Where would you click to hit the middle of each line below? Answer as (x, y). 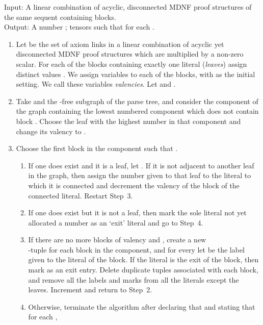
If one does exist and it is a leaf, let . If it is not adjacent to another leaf (141, 165)
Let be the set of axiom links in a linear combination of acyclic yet (120, 44)
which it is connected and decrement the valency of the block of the (134, 185)
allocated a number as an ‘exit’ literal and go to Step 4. (116, 222)
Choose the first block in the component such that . (97, 148)
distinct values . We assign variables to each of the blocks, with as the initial (136, 74)
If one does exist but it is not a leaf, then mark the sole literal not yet (137, 212)
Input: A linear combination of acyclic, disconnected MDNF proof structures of (128, 7)
